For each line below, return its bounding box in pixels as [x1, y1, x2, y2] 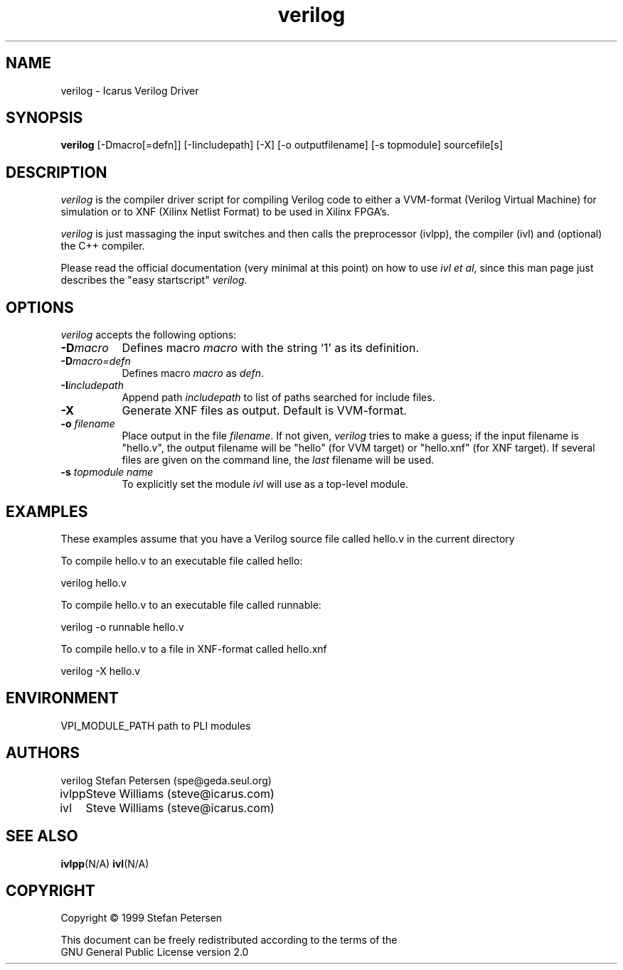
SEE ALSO [6, 827, 78, 846]
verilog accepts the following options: [60, 329, 237, 341]
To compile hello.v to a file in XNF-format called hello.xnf [60, 642, 327, 655]
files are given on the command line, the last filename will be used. [122, 454, 435, 467]
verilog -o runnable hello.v [60, 620, 184, 633]
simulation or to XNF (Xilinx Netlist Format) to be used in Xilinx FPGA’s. [60, 206, 390, 218]
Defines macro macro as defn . [122, 367, 265, 380]
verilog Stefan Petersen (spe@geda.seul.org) [60, 774, 272, 787]
